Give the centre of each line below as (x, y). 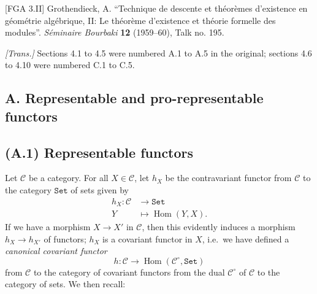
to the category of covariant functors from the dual (129, 272)
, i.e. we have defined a (246, 238)
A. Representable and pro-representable (134, 98)
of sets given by (100, 189)
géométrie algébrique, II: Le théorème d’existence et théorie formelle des (140, 20)
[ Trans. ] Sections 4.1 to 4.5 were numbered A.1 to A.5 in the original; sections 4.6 (158, 52)
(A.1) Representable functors (99, 152)
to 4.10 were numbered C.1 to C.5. (70, 65)
